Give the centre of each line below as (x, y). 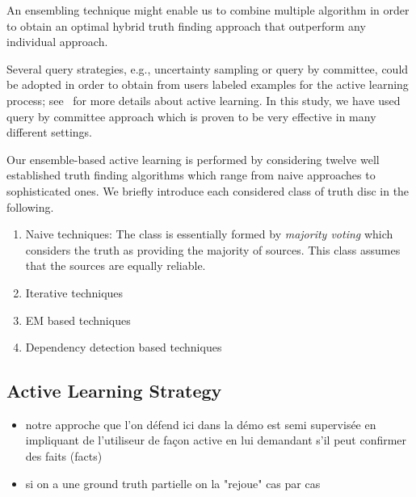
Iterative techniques (74, 292)
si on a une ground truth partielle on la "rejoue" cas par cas (173, 483)
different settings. (49, 132)
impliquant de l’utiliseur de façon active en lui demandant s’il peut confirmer (216, 440)
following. (30, 206)
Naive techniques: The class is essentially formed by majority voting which (209, 234)
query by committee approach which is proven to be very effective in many (191, 116)
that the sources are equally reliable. (116, 265)
